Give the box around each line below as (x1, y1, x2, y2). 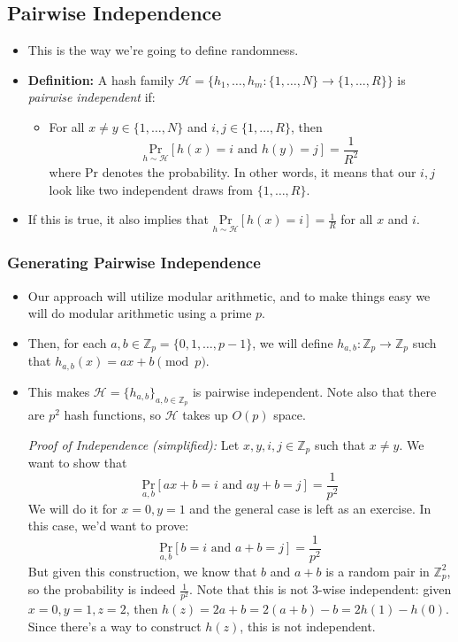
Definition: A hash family (27, 70, 174, 89)
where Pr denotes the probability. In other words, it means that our (49, 162, 416, 181)
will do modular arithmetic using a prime (27, 304, 252, 322)
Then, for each (27, 333, 107, 352)
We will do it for (27, 499, 118, 517)
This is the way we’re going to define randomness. (27, 41, 299, 59)
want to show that (27, 452, 127, 471)
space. (273, 405, 306, 423)
